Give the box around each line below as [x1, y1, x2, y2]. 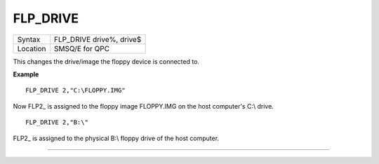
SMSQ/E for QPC [53, 43, 110, 53]
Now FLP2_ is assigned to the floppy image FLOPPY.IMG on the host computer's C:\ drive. [13, 102, 274, 110]
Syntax [17, 34, 41, 44]
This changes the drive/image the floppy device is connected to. [13, 57, 200, 66]
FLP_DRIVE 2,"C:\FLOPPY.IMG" [25, 86, 126, 95]
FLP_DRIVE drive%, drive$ [53, 34, 142, 44]
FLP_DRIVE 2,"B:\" [25, 118, 89, 126]
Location [17, 43, 46, 53]
